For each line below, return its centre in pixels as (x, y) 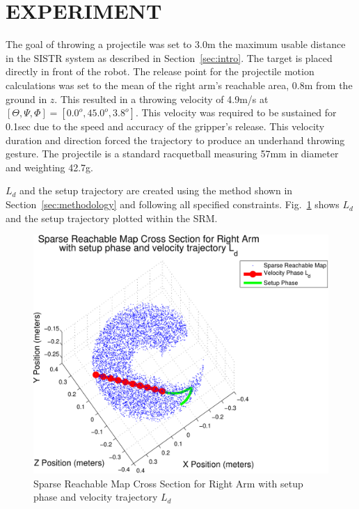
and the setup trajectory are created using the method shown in (156, 190)
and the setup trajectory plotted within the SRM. (112, 218)
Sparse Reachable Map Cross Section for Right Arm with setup (168, 483)
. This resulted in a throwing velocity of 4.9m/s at (161, 99)
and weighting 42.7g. (50, 167)
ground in (26, 99)
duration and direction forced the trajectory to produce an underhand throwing (175, 140)
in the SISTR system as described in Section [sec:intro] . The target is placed (169, 57)
